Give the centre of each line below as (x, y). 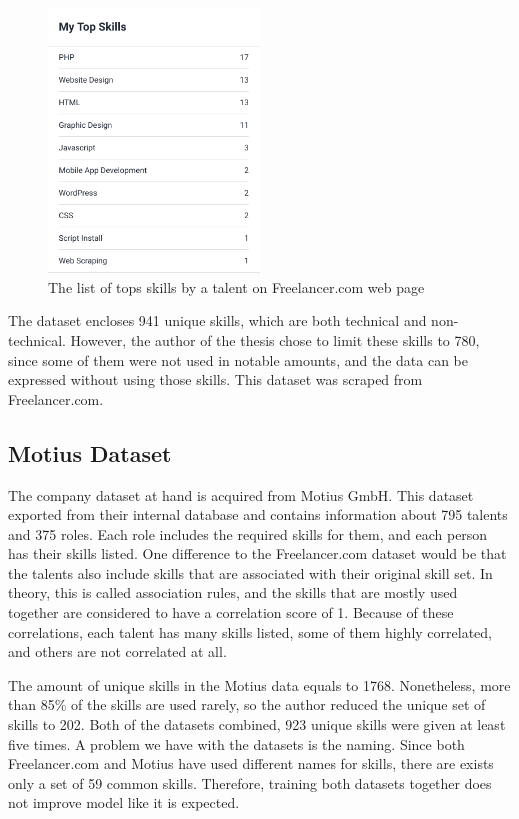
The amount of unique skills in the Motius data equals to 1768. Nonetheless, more (259, 684)
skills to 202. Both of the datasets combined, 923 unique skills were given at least (257, 724)
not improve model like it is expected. (124, 802)
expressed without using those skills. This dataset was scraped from (215, 379)
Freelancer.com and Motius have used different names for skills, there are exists (251, 763)
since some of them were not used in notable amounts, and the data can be (238, 359)
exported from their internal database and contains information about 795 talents (258, 514)
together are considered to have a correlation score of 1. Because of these (231, 612)
